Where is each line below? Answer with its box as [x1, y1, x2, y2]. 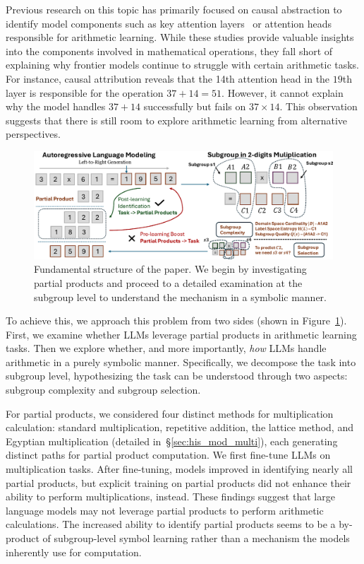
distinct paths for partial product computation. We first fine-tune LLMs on [6, 447, 331, 462]
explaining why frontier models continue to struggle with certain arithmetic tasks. [6, 57, 360, 72]
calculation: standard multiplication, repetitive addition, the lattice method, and [6, 420, 353, 435]
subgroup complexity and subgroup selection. [6, 382, 201, 397]
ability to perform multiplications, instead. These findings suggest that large [6, 489, 335, 504]
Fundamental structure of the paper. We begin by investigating [34, 262, 307, 276]
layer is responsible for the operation [6, 85, 164, 100]
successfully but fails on [143, 99, 246, 114]
